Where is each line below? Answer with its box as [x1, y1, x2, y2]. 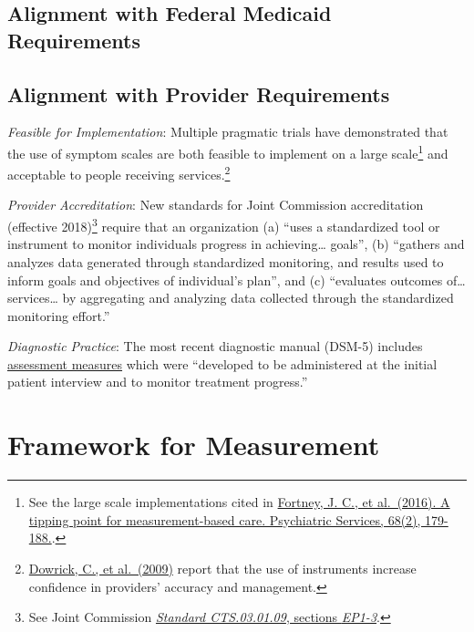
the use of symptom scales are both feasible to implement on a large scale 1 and [7, 140, 448, 162]
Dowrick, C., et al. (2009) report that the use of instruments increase [28, 558, 417, 577]
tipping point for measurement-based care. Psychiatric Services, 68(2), [28, 510, 421, 529]
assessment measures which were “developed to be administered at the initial [7, 354, 438, 373]
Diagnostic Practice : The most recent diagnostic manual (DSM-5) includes [7, 337, 423, 356]
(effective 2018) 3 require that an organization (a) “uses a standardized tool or [7, 214, 440, 235]
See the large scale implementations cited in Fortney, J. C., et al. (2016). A [28, 492, 450, 512]
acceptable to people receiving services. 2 [7, 162, 231, 183]
